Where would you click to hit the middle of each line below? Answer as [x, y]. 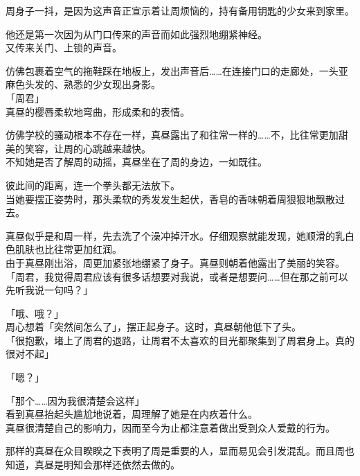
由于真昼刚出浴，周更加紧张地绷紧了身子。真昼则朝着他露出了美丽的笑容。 [175, 262]
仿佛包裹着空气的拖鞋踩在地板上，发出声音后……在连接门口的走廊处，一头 [172, 70]
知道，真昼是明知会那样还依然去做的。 [93, 465]
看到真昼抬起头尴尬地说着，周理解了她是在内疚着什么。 [132, 414]
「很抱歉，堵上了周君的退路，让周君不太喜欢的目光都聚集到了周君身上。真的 [180, 340]
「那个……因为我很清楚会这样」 [75, 400]
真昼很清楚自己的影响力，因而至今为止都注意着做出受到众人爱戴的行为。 [170, 427]
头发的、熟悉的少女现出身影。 [92, 84]
